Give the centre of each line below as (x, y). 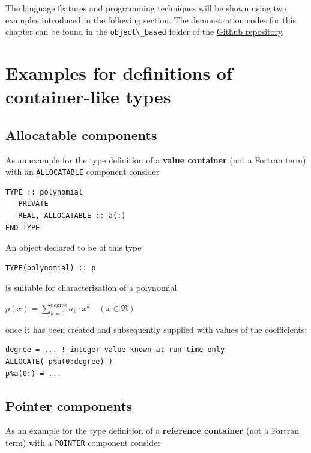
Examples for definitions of (119, 73)
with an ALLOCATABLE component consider (83, 172)
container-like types (88, 96)
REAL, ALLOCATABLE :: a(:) (72, 216)
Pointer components (69, 405)
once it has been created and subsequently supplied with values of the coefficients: (156, 329)
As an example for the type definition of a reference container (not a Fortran (152, 430)
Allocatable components (81, 134)
